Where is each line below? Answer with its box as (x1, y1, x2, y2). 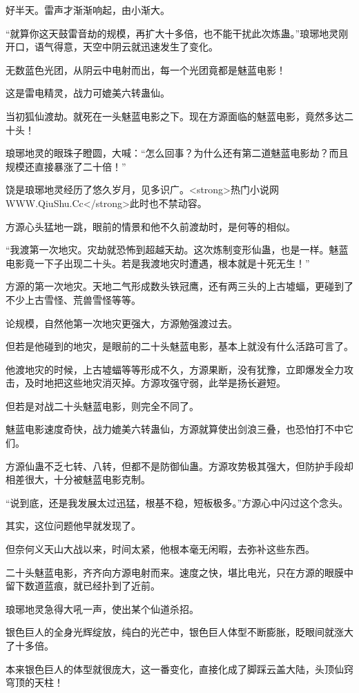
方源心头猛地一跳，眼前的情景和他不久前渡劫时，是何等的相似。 (6, 219, 295, 233)
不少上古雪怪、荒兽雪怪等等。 (6, 292, 141, 306)
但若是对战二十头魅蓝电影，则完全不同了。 (6, 398, 199, 413)
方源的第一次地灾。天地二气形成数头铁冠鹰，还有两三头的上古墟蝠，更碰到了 (6, 279, 353, 293)
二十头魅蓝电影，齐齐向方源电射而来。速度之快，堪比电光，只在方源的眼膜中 (6, 565, 353, 579)
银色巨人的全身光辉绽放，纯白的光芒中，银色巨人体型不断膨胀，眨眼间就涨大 (6, 625, 353, 639)
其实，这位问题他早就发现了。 (6, 518, 141, 533)
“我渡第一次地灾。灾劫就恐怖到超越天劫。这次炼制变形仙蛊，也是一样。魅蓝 (6, 242, 349, 257)
